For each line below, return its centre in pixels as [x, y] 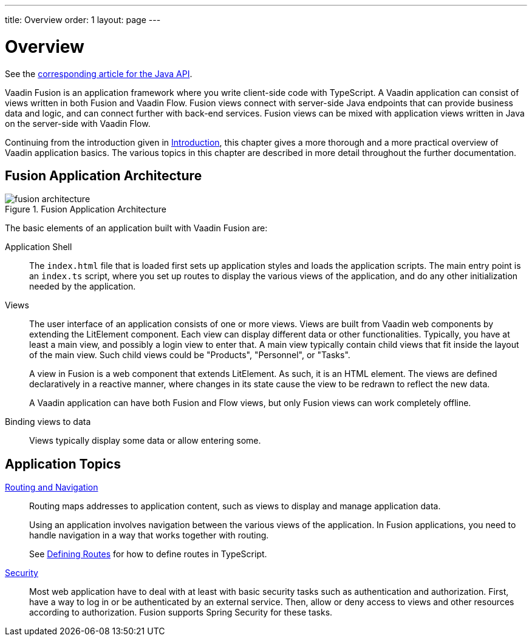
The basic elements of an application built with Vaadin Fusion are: [136, 228]
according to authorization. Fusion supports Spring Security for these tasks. [181, 612]
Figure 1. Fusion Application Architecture [86, 209]
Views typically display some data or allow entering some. [145, 441]
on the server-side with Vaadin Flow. [78, 123]
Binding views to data [48, 422]
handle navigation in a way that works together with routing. [149, 535]
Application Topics [63, 464]
